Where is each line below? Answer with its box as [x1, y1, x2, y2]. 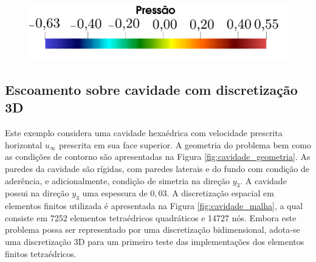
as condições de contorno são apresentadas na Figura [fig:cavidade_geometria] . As [5, 150, 311, 163]
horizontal [5, 138, 43, 151]
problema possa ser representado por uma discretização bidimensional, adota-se [5, 223, 300, 236]
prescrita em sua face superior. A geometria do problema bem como [59, 138, 312, 151]
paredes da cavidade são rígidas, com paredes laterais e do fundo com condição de [5, 162, 310, 175]
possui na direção [5, 187, 69, 199]
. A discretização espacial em [167, 187, 274, 199]
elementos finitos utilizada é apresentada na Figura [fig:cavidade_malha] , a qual [5, 199, 303, 212]
